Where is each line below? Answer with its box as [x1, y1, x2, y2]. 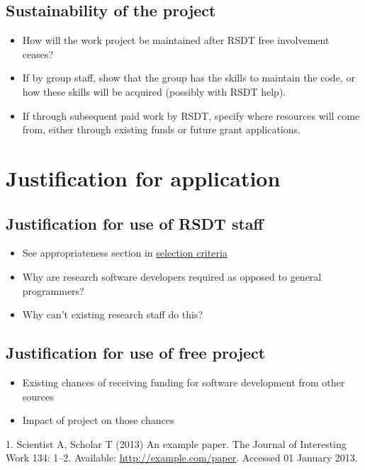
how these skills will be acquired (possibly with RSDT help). [22, 84, 286, 99]
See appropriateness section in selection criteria [22, 245, 228, 260]
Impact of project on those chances [22, 413, 174, 427]
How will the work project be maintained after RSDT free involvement [22, 33, 330, 47]
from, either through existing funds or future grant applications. [22, 122, 301, 137]
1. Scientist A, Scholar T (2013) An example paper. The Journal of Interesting [6, 436, 347, 451]
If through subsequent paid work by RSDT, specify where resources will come [22, 108, 360, 123]
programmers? [22, 283, 84, 298]
